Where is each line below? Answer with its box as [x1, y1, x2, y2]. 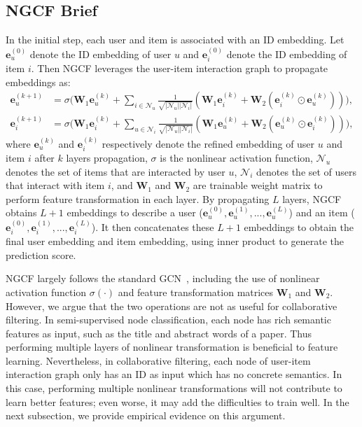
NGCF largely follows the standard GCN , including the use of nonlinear [6, 271, 320, 286]
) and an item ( [288, 205, 355, 220]
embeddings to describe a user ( [67, 205, 203, 220]
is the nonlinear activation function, [160, 150, 313, 164]
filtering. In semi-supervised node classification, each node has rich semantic [6, 312, 331, 327]
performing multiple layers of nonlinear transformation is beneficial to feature [6, 339, 338, 354]
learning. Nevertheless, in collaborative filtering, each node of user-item [6, 353, 311, 367]
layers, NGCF [282, 191, 342, 206]
